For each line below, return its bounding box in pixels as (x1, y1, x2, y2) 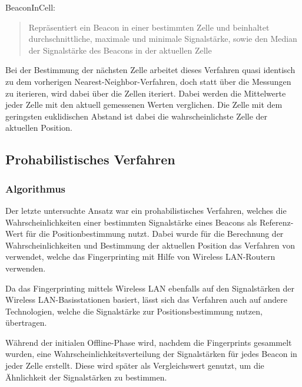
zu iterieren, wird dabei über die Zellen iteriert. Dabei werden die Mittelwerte (5, 87, 286, 99)
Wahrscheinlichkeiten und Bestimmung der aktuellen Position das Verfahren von (5, 239, 296, 251)
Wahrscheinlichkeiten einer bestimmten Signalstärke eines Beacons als (5, 216, 257, 228)
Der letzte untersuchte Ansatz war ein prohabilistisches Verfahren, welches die (5, 204, 287, 216)
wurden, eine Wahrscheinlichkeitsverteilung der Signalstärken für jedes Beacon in (5, 348, 297, 360)
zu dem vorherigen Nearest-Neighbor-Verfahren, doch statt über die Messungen (5, 75, 291, 87)
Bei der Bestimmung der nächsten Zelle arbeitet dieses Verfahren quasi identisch (5, 64, 296, 76)
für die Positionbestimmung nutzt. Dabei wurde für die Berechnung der (26, 227, 284, 240)
